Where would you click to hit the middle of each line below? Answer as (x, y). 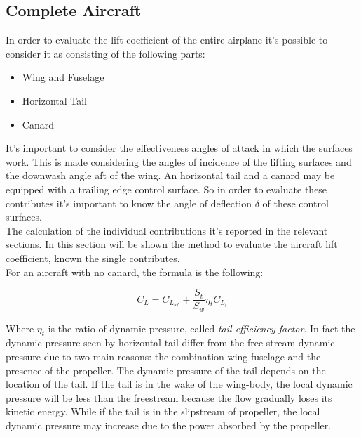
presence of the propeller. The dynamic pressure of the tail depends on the (166, 370)
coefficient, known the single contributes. (93, 257)
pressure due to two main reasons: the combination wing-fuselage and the (163, 357)
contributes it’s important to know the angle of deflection (129, 203)
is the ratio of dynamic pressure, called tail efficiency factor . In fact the (202, 328)
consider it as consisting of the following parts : (105, 53)
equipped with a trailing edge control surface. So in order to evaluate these (166, 189)
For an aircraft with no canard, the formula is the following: (135, 272)
